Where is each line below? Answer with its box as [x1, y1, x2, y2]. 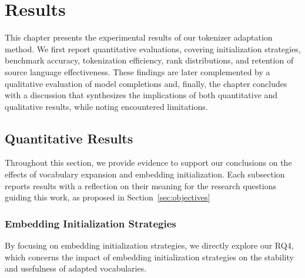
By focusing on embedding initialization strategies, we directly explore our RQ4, [5, 239, 294, 252]
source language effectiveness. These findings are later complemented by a [5, 65, 270, 78]
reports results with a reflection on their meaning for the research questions [5, 179, 276, 192]
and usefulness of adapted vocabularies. [5, 262, 147, 274]
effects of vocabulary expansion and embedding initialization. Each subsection [5, 168, 285, 180]
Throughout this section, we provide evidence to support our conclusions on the [5, 156, 292, 169]
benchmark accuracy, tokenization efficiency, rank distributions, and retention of [5, 54, 294, 66]
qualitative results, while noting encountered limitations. [5, 100, 208, 112]
